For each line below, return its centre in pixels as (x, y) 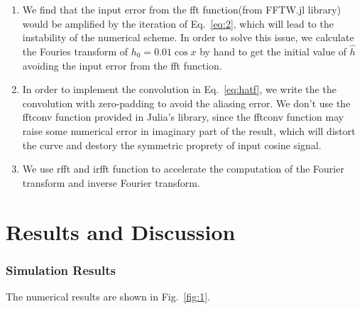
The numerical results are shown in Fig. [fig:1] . (108, 296)
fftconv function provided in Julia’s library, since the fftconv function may (183, 117)
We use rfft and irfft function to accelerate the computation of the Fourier (183, 169)
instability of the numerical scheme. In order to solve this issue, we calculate (188, 37)
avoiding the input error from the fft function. (122, 65)
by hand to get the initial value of (273, 51)
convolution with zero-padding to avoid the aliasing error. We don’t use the (186, 103)
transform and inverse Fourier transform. (111, 182)
